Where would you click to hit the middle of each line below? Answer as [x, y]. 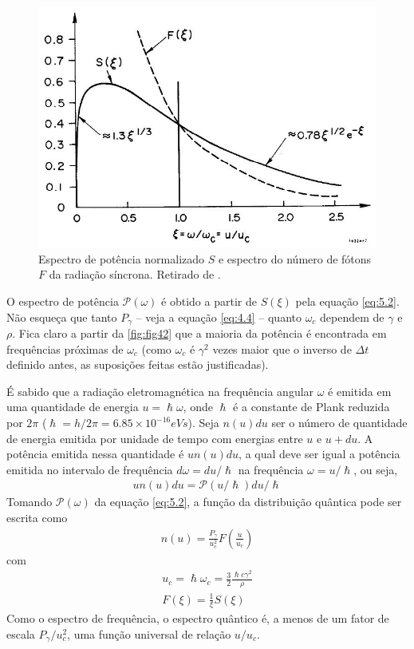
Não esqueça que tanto [62, 317]
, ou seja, [376, 469]
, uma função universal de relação [149, 633]
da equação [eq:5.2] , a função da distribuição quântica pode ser [248, 502]
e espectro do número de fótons [295, 258]
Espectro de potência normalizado [122, 258]
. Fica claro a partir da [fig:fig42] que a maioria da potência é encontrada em [199, 333]
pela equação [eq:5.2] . [347, 301]
